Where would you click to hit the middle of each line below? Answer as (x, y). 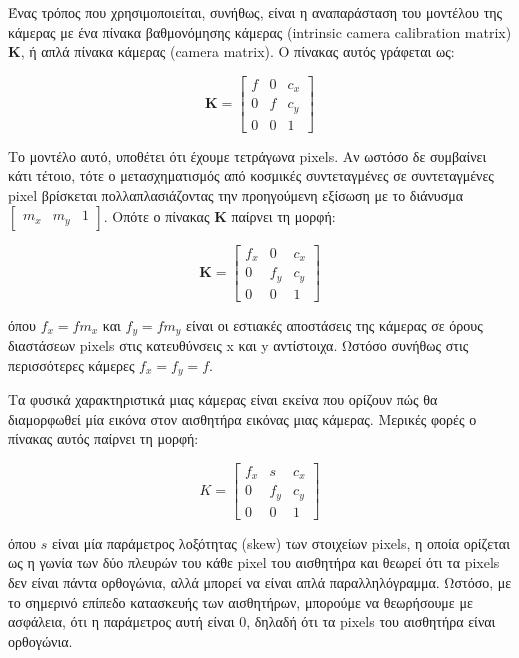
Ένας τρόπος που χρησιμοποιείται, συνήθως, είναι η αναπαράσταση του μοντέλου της (255, 12)
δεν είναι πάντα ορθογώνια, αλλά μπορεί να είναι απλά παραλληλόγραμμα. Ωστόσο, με (260, 582)
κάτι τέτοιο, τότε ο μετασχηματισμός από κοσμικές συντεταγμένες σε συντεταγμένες (251, 175)
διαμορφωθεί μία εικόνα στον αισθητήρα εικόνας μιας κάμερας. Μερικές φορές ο (242, 418)
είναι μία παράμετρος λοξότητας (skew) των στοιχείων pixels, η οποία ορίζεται (280, 542)
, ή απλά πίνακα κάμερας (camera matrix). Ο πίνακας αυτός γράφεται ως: (237, 51)
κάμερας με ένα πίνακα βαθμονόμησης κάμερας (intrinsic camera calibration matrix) (260, 31)
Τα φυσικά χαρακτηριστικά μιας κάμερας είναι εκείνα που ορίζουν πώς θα (223, 399)
